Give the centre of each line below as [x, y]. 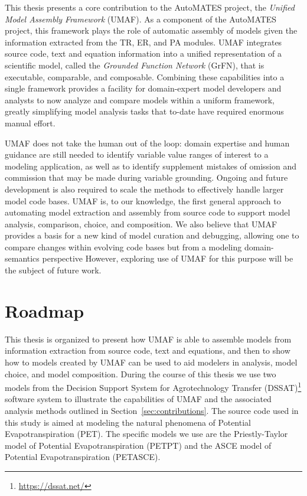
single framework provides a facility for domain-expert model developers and [143, 88]
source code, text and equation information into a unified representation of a [143, 53]
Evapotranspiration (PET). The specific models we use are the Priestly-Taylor [146, 434]
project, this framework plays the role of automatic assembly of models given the [151, 30]
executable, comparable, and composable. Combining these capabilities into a [145, 76]
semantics [22, 258]
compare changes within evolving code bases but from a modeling [123, 247]
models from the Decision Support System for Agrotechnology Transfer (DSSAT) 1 [153, 386]
